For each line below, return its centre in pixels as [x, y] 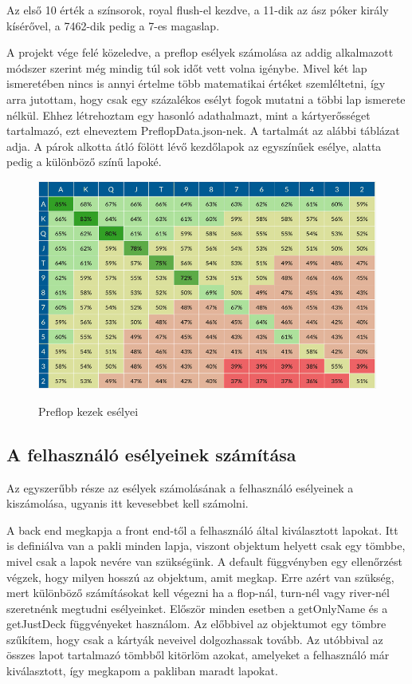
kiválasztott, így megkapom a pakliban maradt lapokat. [142, 671]
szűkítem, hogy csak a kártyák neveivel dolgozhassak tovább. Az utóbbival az [195, 639]
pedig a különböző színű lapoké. [84, 162]
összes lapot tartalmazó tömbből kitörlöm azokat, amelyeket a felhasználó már [198, 655]
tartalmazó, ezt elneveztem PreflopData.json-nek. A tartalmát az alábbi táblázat [203, 130]
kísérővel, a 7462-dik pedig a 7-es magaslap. [113, 25]
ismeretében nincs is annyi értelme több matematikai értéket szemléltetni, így [196, 83]
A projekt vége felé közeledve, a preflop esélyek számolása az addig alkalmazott [200, 52]
